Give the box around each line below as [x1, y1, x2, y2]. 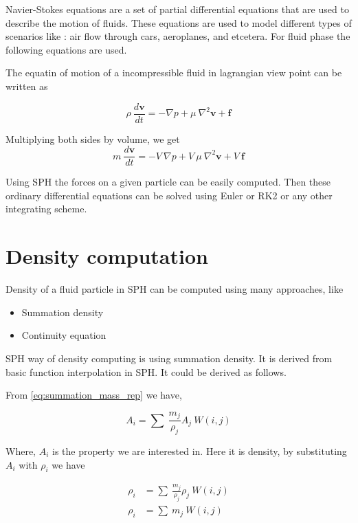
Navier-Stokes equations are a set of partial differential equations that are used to [5, 2, 349, 16]
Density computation [5, 242, 208, 270]
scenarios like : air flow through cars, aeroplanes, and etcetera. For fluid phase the [5, 29, 350, 43]
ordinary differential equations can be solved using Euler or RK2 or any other [5, 188, 333, 202]
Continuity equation [21, 328, 107, 342]
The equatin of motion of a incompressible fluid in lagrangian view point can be [5, 65, 342, 80]
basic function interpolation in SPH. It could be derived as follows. [5, 364, 287, 379]
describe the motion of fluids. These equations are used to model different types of [5, 15, 352, 30]
